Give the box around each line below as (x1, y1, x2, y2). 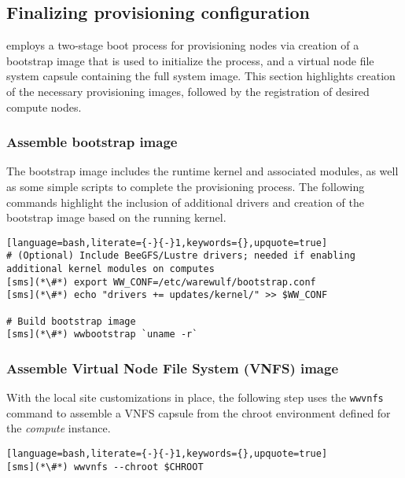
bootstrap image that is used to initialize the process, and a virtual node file (6, 52, 374, 68)
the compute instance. (6, 420, 111, 436)
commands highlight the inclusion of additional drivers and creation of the (6, 193, 365, 210)
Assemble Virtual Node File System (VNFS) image (6, 358, 339, 377)
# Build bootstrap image (6, 315, 136, 327)
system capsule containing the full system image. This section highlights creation (6, 68, 396, 84)
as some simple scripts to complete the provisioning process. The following (6, 178, 365, 194)
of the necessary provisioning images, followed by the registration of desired (6, 83, 370, 99)
